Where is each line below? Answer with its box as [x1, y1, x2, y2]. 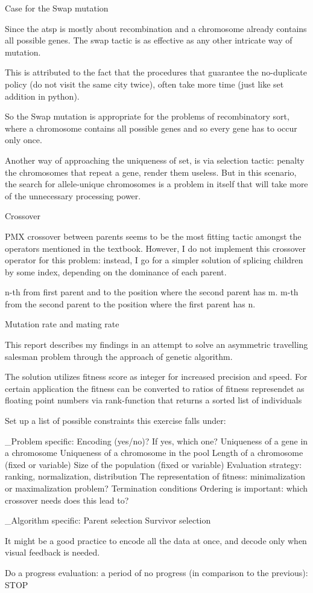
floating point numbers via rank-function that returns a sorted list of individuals [5, 394, 302, 406]
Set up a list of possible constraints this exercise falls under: [5, 414, 226, 427]
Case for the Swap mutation [5, 2, 109, 14]
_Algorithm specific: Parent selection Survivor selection [5, 514, 211, 527]
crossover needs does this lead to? [5, 493, 129, 506]
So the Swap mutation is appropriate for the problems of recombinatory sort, [5, 110, 289, 123]
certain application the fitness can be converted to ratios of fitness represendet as [5, 382, 305, 394]
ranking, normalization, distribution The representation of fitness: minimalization [5, 470, 305, 482]
